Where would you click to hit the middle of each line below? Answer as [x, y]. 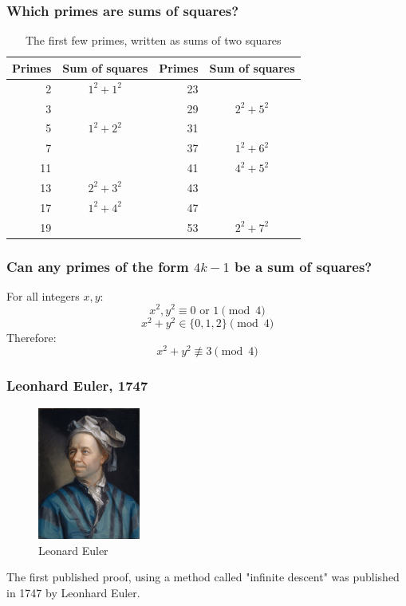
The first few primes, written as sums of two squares [153, 40]
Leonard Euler [73, 550]
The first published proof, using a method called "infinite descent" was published [203, 577]
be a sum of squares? [304, 266]
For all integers [43, 295]
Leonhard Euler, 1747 [77, 386]
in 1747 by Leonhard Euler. [73, 592]
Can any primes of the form [98, 266]
